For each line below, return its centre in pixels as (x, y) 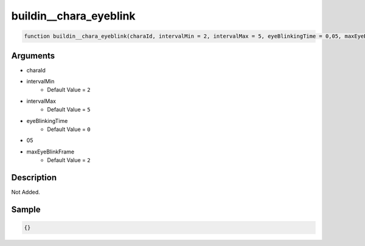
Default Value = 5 (69, 110)
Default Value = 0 (69, 129)
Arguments (33, 56)
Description (34, 177)
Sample (26, 209)
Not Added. (26, 192)
